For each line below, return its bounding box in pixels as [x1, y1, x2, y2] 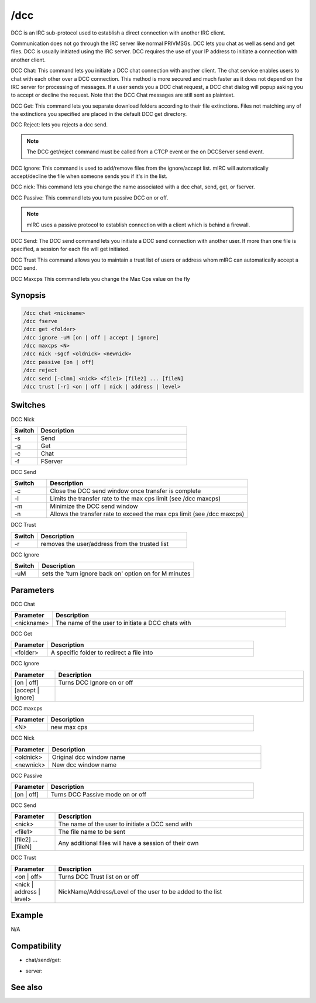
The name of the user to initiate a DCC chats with [56, 619, 191, 627]
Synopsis [11, 290, 46, 301]
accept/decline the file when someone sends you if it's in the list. [11, 173, 168, 180]
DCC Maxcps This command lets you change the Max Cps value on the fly [11, 275, 190, 282]
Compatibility [11, 941, 61, 951]
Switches [11, 400, 46, 410]
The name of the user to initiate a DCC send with [58, 820, 193, 828]
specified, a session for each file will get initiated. [11, 246, 130, 253]
